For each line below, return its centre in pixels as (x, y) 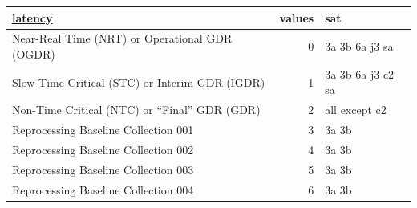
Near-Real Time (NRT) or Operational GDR (122, 38)
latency (32, 17)
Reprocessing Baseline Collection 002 (103, 149)
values (297, 17)
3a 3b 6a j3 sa (359, 46)
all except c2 (356, 110)
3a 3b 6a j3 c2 (360, 73)
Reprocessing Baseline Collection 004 (103, 189)
